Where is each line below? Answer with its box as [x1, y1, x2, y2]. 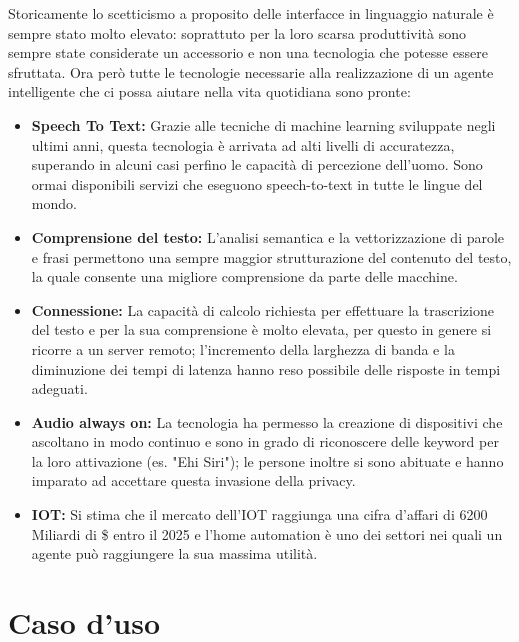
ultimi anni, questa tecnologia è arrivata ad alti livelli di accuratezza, [31, 134, 455, 155]
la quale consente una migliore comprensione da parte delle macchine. [31, 266, 458, 287]
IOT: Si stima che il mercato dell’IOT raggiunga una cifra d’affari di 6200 [31, 504, 488, 525]
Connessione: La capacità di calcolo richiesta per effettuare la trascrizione [31, 299, 494, 320]
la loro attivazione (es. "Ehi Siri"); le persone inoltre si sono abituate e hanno [31, 450, 504, 471]
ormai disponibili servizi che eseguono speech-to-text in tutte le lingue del [31, 173, 483, 194]
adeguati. [31, 378, 88, 399]
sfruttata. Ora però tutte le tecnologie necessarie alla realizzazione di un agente [8, 61, 494, 82]
